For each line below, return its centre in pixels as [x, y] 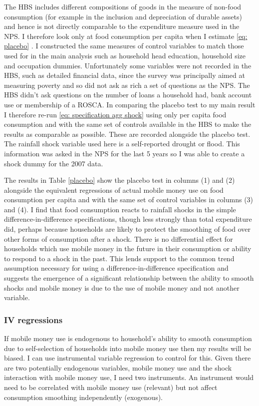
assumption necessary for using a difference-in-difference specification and [116, 268]
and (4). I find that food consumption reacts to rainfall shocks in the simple [120, 209]
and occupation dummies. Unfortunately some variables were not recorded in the [128, 65]
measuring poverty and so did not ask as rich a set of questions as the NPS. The [127, 85]
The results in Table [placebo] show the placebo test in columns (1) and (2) [120, 180]
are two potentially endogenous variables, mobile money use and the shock [118, 367]
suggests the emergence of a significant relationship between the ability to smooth [129, 278]
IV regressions [33, 319]
